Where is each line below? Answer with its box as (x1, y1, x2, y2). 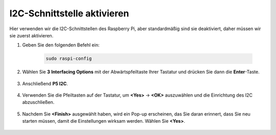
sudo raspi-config (45, 56, 92, 61)
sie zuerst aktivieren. (9, 32, 54, 38)
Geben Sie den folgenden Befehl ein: (22, 42, 100, 48)
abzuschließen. (22, 99, 55, 105)
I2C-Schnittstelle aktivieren (9, 8, 129, 19)
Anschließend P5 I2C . (22, 80, 68, 86)
